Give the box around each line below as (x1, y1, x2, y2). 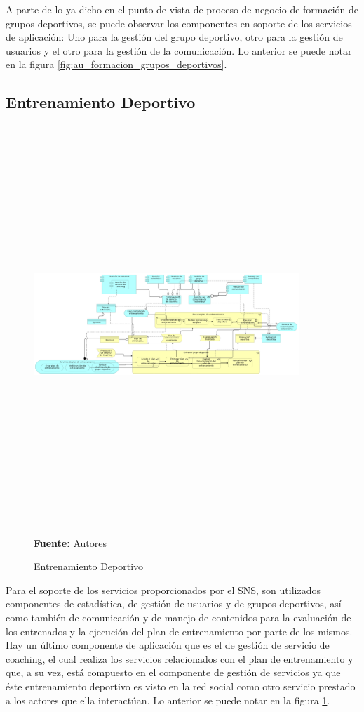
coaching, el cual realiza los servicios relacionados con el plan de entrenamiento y (6, 651, 353, 666)
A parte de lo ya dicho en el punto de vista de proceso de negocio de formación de (6, 2, 359, 16)
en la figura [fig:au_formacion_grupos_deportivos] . (6, 57, 227, 72)
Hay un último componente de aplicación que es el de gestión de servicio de (6, 638, 330, 652)
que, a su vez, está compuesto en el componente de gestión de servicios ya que (6, 665, 341, 680)
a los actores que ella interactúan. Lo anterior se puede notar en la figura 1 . (6, 692, 330, 707)
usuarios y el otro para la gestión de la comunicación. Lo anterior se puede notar (6, 43, 352, 58)
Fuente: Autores (34, 535, 107, 550)
